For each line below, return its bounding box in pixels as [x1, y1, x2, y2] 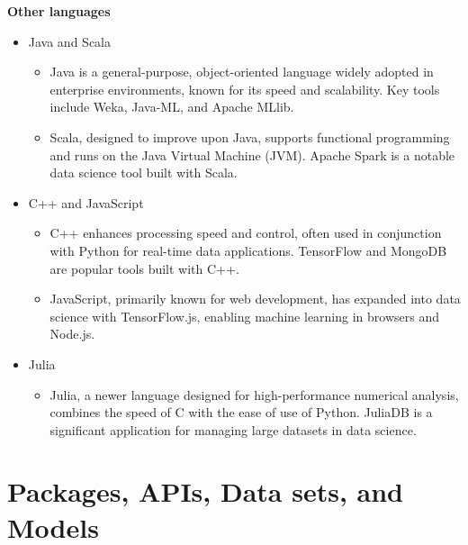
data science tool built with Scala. [49, 163, 238, 182]
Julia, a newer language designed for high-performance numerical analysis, [49, 385, 459, 404]
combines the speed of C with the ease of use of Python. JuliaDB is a [49, 403, 433, 422]
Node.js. [49, 324, 95, 343]
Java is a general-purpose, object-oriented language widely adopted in [49, 62, 434, 81]
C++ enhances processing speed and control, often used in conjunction [49, 223, 442, 242]
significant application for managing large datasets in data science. [49, 420, 417, 439]
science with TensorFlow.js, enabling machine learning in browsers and [49, 306, 439, 325]
